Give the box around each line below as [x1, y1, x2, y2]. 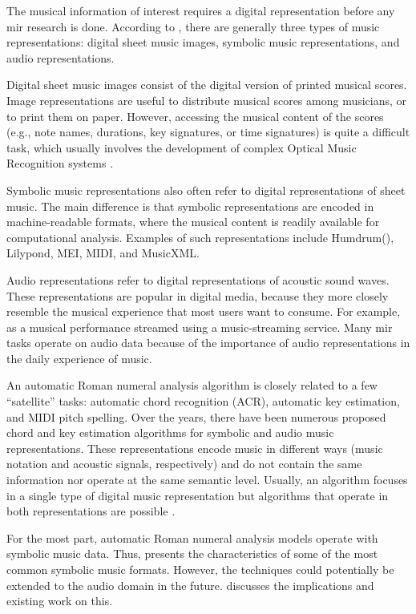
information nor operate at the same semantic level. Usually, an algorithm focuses [6, 471, 408, 488]
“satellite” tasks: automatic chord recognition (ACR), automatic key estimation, [6, 393, 400, 410]
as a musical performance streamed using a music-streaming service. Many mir [6, 318, 393, 335]
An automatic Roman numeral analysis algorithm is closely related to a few [6, 377, 378, 394]
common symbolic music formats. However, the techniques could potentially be [6, 561, 394, 577]
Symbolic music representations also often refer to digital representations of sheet [6, 181, 406, 198]
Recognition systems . [6, 155, 114, 172]
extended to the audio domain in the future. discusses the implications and [6, 576, 374, 593]
